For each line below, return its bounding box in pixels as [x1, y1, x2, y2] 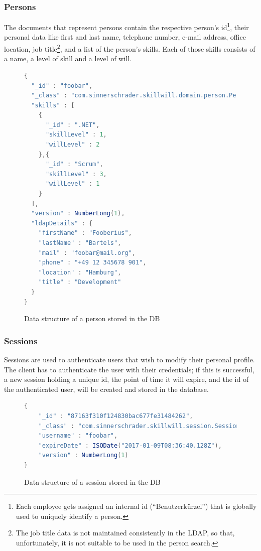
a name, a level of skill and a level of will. [4, 53, 132, 64]
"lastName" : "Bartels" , [38, 239, 121, 246]
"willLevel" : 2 [45, 141, 100, 149]
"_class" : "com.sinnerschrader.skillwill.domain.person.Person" [31, 92, 254, 99]
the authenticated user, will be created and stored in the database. [4, 383, 209, 394]
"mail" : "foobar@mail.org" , [38, 249, 136, 256]
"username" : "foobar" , [38, 432, 118, 440]
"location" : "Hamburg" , [38, 268, 121, 276]
